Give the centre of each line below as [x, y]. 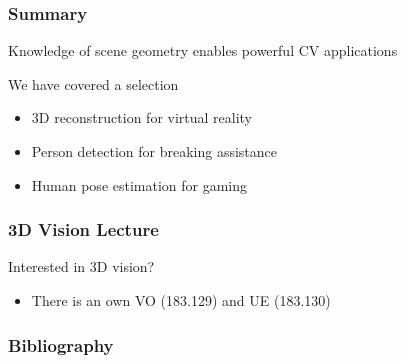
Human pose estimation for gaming [139, 184]
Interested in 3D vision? [81, 266]
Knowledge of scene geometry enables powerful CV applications [203, 50]
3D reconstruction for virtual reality [142, 117]
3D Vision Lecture [83, 229]
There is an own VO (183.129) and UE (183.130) [181, 300]
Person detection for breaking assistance [154, 151]
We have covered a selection [93, 83]
